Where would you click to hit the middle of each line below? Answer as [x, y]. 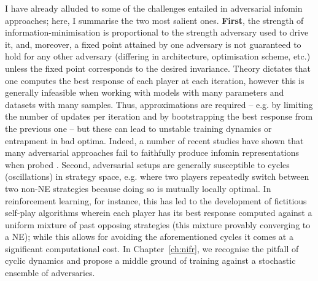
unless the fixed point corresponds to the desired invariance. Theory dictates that [158, 68]
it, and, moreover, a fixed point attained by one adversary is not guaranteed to [153, 44]
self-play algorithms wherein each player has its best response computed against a [159, 213]
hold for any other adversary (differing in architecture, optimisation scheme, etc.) [158, 56]
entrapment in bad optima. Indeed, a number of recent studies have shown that [154, 140]
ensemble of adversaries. [50, 273]
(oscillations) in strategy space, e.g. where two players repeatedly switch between [157, 176]
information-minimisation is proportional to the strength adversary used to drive [157, 32]
